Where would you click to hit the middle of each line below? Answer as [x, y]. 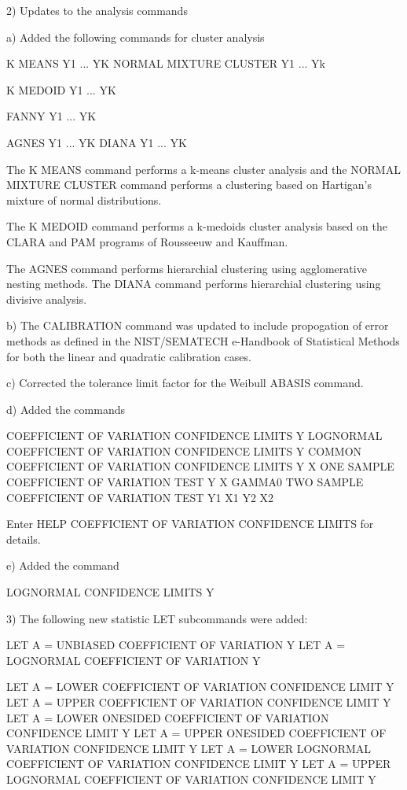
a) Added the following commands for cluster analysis [136, 37]
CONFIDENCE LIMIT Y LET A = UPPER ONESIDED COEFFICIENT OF [196, 733]
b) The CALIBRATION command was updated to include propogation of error [198, 325]
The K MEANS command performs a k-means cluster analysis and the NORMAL [203, 169]
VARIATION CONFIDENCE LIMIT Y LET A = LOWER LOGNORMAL [189, 748]
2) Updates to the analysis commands [97, 10]
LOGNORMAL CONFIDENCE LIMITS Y [110, 592]
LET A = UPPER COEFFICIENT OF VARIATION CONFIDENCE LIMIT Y [199, 702]
